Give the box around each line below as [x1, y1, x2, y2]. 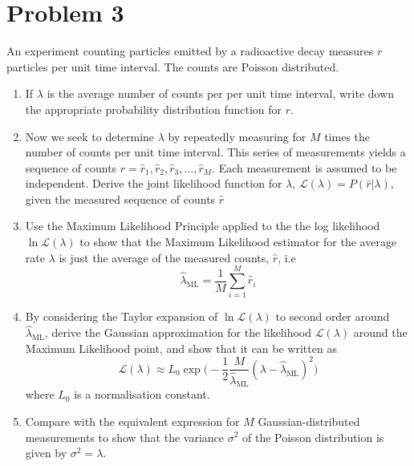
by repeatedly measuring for [168, 128, 306, 144]
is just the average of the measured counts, [59, 249, 270, 265]
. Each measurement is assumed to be [212, 159, 397, 176]
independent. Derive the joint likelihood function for [25, 175, 282, 192]
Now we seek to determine [25, 128, 155, 144]
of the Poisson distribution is [242, 428, 384, 445]
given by [25, 444, 67, 461]
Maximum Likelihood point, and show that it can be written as [25, 339, 337, 356]
